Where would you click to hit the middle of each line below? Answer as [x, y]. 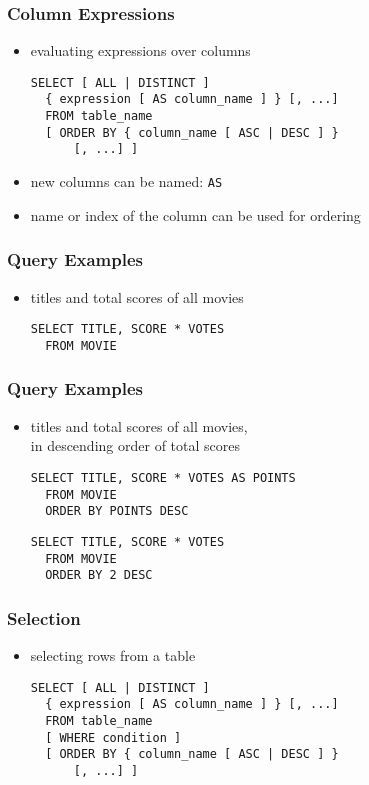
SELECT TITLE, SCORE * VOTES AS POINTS [163, 477]
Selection [44, 617]
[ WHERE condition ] [113, 737]
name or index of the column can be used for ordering [195, 214]
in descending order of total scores [135, 445]
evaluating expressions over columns [140, 50]
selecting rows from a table [113, 655]
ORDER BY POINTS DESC [117, 511]
